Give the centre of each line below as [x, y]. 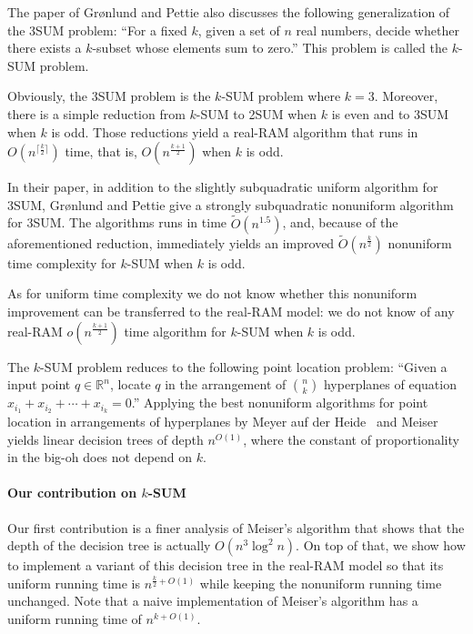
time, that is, [101, 151]
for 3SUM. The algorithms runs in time [117, 222]
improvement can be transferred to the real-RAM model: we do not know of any [231, 311]
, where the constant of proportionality [351, 439]
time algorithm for [175, 331]
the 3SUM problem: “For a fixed [97, 30]
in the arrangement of [226, 384]
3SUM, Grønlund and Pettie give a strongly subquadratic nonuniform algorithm [231, 204]
